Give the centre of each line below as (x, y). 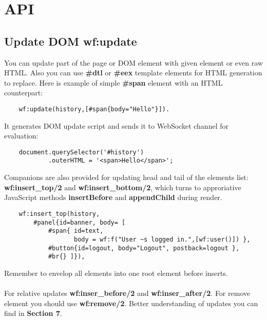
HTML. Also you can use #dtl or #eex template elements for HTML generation (133, 73)
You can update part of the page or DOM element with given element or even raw (133, 62)
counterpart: (24, 93)
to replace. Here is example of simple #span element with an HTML (113, 82)
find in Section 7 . (33, 313)
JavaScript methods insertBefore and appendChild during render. (113, 197)
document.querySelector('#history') (81, 152)
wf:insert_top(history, (59, 214)
